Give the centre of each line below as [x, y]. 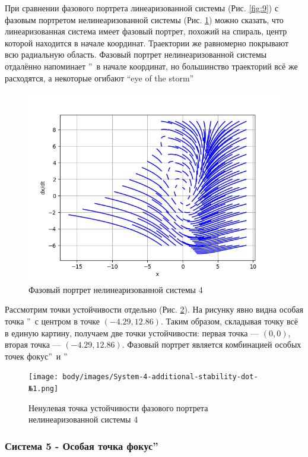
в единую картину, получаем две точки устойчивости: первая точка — [132, 332]
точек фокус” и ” [36, 356]
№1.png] [44, 388]
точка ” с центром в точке [52, 321]
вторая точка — [33, 344]
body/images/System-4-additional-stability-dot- [160, 377]
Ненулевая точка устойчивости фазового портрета [118, 407]
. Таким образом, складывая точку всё [229, 321]
